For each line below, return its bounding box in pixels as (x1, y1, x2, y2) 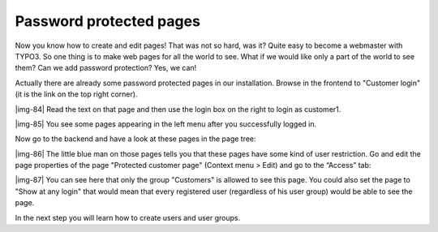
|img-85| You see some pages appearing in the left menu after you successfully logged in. (15, 118, 317, 129)
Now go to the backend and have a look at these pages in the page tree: (15, 134, 256, 144)
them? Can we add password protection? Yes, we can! (15, 63, 197, 73)
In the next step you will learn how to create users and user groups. (15, 213, 241, 222)
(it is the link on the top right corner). (15, 89, 138, 99)
